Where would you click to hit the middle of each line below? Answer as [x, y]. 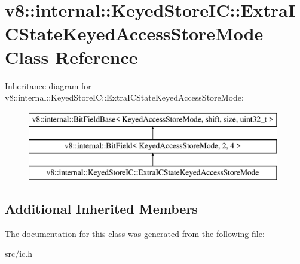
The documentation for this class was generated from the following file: [135, 233]
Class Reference [71, 57]
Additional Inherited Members [101, 209]
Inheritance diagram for [48, 85]
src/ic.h [19, 254]
